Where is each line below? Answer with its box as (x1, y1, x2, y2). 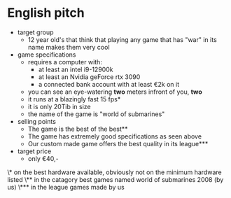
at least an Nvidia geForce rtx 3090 (38, 72, 141, 81)
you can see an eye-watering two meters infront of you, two (27, 87, 203, 96)
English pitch (7, 5, 85, 21)
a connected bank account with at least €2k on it (38, 80, 180, 88)
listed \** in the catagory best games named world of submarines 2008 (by (7, 175, 224, 183)
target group (17, 28, 54, 36)
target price (17, 147, 52, 155)
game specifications (17, 50, 76, 59)
